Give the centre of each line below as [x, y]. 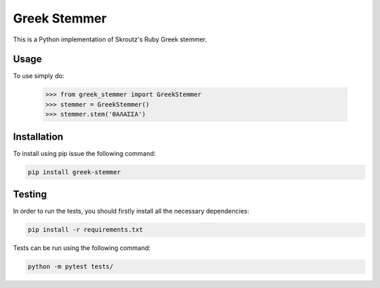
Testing [30, 194]
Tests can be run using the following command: [82, 248]
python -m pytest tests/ [71, 267]
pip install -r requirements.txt [85, 230]
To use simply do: [39, 76]
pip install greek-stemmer [74, 172]
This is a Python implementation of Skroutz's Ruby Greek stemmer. [110, 39]
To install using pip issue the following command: [84, 153]
